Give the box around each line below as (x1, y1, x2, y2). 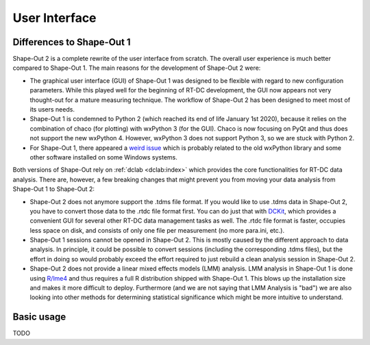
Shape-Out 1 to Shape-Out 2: (12, 185, 95, 193)
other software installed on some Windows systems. (29, 153, 178, 161)
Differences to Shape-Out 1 (12, 36, 131, 48)
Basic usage (12, 311, 66, 323)
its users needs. (29, 105, 75, 114)
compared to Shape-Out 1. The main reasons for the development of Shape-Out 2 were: (12, 64, 261, 72)
